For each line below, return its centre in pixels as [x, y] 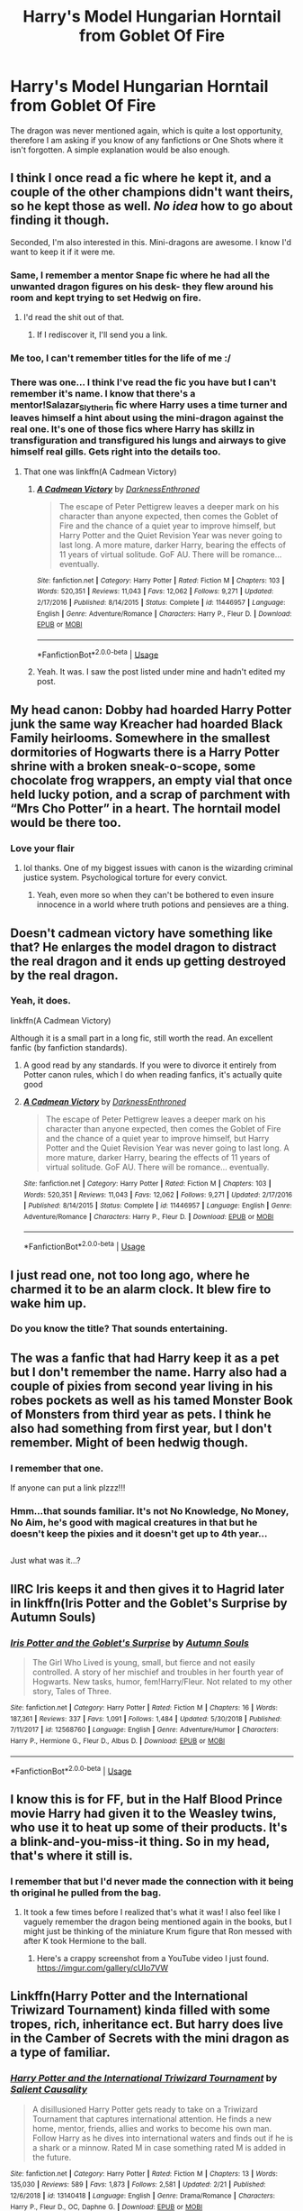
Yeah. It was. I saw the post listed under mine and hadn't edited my [161, 672]
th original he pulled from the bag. [86, 1893]
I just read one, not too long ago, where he [130, 1275]
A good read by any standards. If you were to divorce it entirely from [150, 1065]
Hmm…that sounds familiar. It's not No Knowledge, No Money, [150, 1511]
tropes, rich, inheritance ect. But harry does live [147, 2025]
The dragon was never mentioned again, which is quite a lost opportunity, [147, 130]
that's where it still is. [71, 1855]
